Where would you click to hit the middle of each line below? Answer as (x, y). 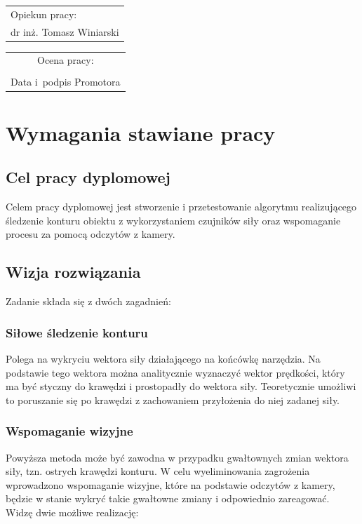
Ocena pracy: (65, 60)
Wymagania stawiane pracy (141, 132)
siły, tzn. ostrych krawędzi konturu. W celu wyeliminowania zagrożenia (158, 471)
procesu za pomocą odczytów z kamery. (90, 234)
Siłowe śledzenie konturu (77, 332)
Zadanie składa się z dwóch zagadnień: (88, 301)
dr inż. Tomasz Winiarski (65, 31)
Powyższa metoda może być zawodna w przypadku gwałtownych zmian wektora (177, 457)
